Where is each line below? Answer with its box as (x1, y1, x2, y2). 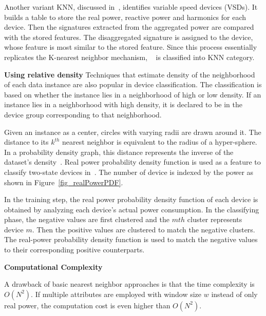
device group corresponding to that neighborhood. (4, 109, 162, 120)
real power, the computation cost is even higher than (4, 300, 170, 310)
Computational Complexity (4, 261, 103, 272)
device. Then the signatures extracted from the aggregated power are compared (4, 22, 254, 32)
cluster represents (187, 214, 242, 225)
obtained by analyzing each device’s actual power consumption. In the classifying (4, 204, 259, 214)
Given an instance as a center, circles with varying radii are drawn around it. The (4, 126, 261, 137)
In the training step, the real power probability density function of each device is (4, 194, 258, 205)
